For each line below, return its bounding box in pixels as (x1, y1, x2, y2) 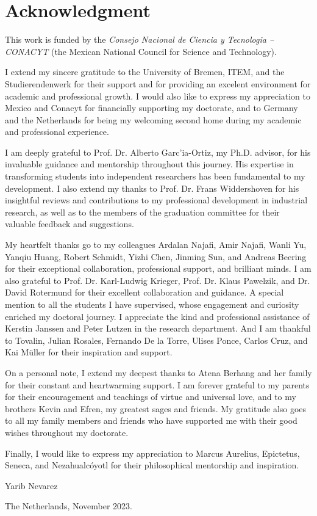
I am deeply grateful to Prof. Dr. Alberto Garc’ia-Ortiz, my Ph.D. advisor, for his (5, 145, 311, 158)
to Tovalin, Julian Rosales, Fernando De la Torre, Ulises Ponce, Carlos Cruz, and (5, 333, 308, 346)
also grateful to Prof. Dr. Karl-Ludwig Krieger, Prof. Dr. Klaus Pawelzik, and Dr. (5, 274, 310, 286)
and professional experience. (5, 125, 109, 138)
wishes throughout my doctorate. (5, 426, 129, 438)
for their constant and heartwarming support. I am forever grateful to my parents (5, 378, 310, 391)
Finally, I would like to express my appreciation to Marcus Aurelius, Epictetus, (5, 446, 300, 459)
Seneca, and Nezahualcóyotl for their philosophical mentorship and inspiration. (5, 459, 299, 471)
